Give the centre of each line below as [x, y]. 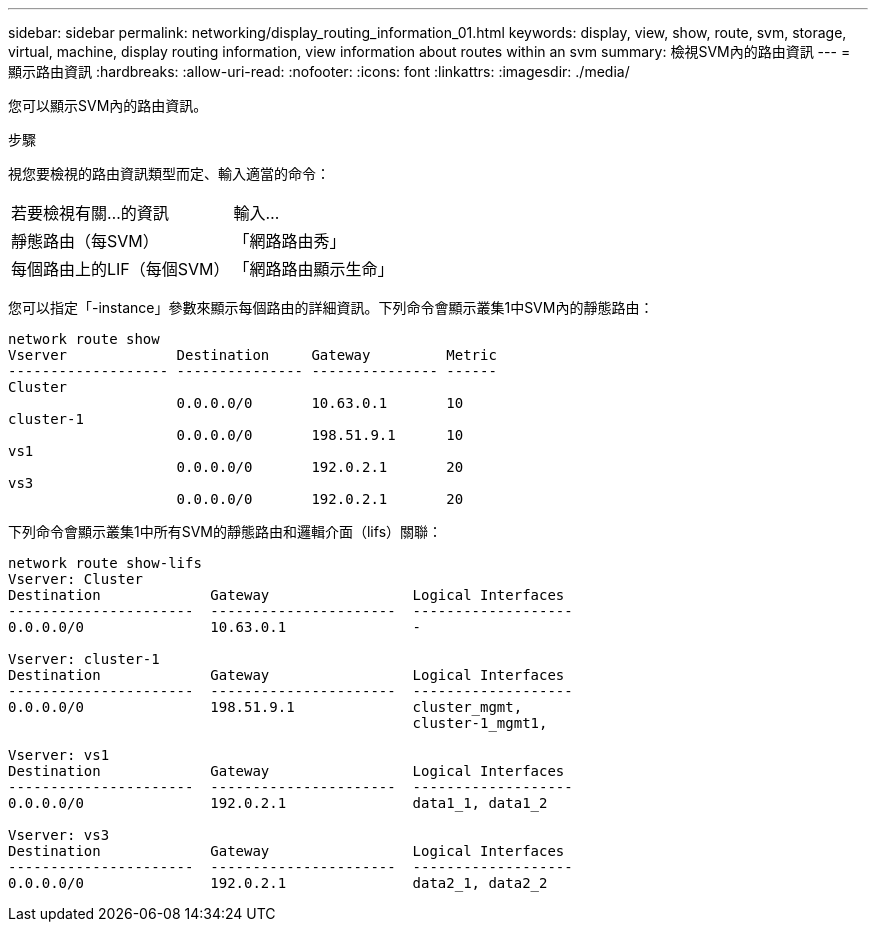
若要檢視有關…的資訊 [90, 213]
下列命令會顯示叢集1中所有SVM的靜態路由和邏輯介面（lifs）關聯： [225, 531]
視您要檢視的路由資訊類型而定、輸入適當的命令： [169, 173]
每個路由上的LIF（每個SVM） [120, 269]
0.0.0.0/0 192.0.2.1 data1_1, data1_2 [278, 803]
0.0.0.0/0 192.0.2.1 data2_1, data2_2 [278, 883]
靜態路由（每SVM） [85, 241]
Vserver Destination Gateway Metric [252, 355]
